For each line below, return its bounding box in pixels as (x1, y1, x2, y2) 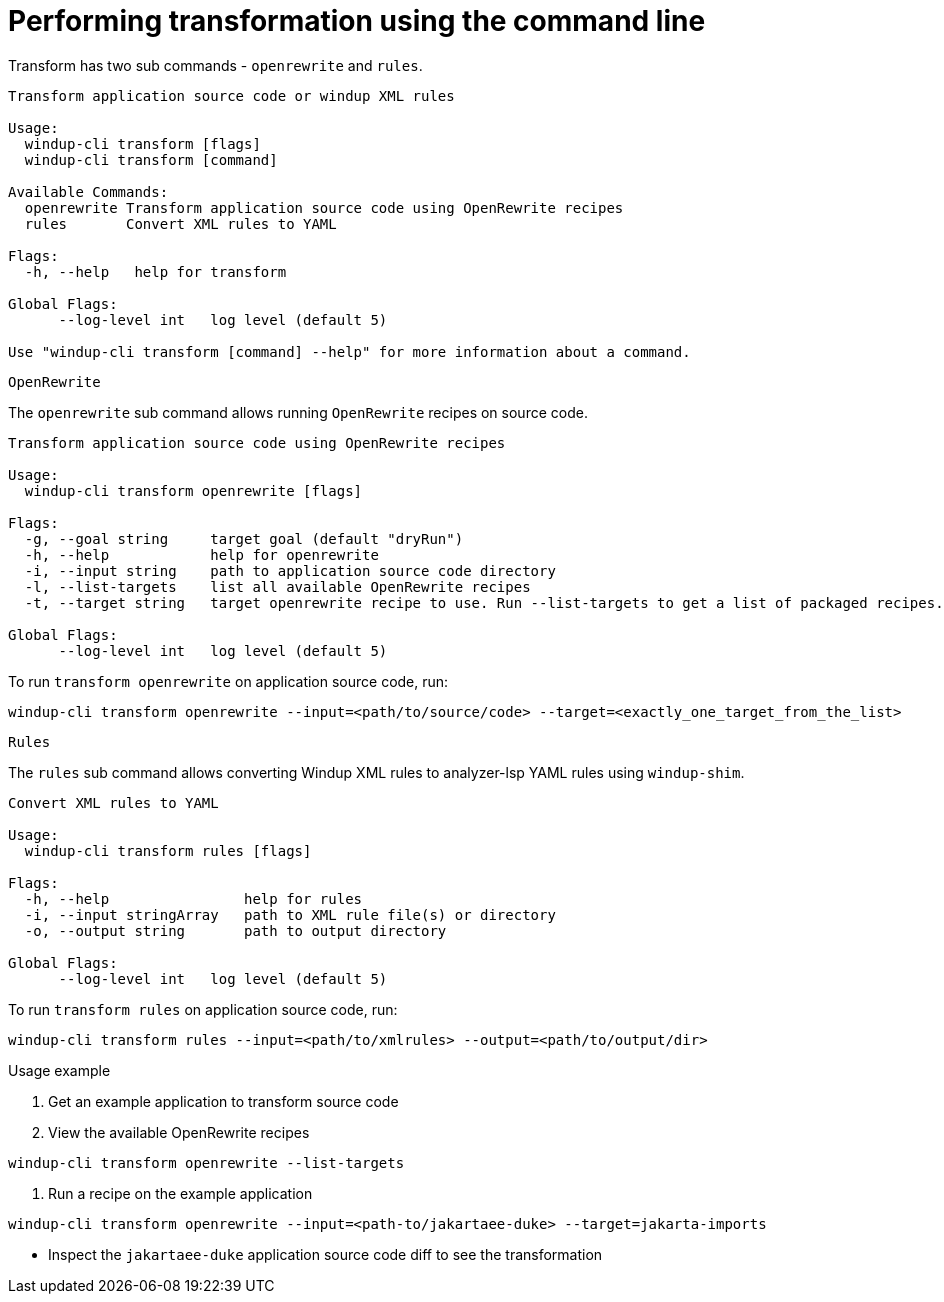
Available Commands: (8, 183, 169, 200)
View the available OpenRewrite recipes (48, 1123, 310, 1141)
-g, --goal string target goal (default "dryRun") (24, 530, 464, 547)
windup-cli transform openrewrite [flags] (24, 482, 363, 499)
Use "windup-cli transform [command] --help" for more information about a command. (8, 343, 691, 360)
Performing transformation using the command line (8, 4, 706, 38)
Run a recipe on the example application (48, 1184, 313, 1202)
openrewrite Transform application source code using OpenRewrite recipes (24, 199, 624, 216)
